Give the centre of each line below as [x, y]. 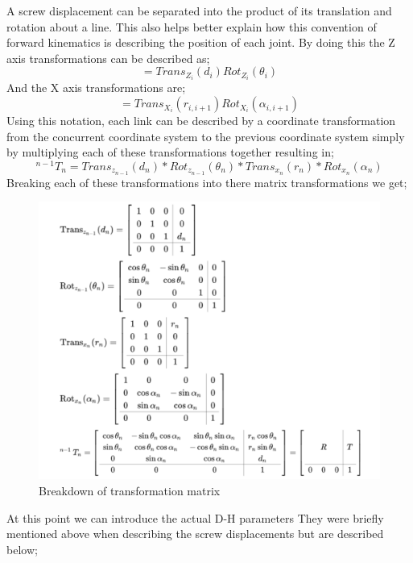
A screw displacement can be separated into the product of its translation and [199, 10]
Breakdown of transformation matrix [130, 491]
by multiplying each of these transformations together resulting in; [170, 152]
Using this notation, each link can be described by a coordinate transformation [201, 121]
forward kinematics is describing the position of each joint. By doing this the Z [201, 42]
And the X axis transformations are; [96, 88]
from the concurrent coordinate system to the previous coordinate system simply [206, 136]
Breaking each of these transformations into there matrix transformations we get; [207, 182]
